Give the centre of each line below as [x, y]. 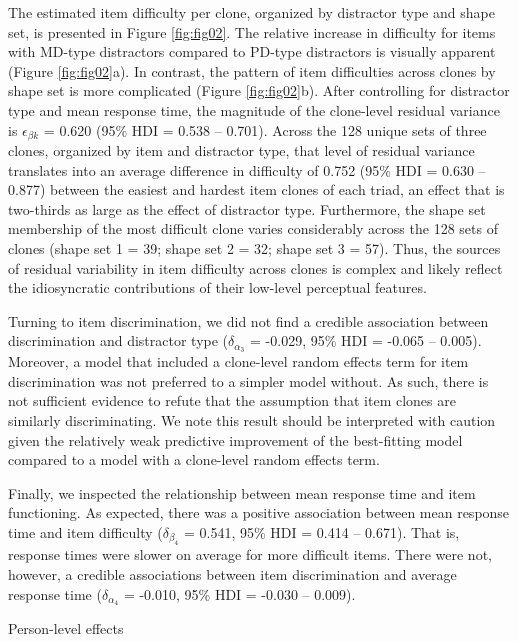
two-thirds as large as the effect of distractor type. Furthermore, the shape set [247, 208]
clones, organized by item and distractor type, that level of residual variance [241, 150]
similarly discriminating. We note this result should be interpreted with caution [252, 420]
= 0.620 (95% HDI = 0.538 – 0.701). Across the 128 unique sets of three [265, 129]
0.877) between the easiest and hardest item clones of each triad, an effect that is [256, 189]
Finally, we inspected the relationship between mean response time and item [242, 492]
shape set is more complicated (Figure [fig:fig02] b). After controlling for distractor [259, 90]
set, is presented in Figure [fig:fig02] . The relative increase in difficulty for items [252, 31]
